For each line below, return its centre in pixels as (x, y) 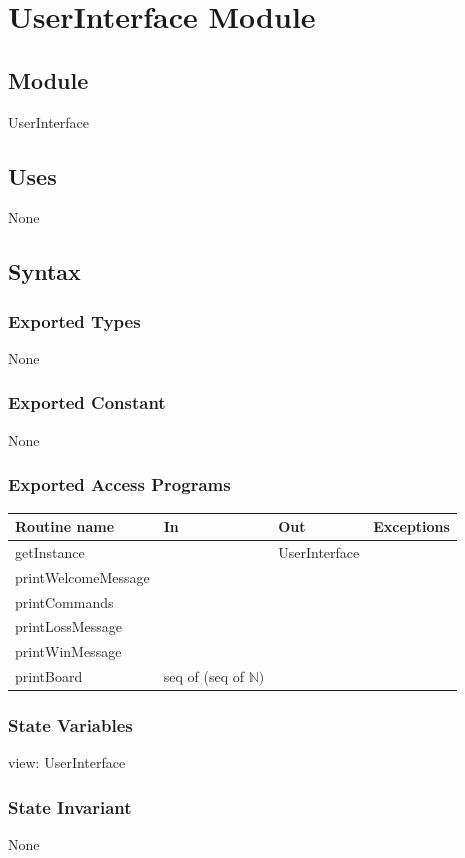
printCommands (64, 601)
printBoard (49, 676)
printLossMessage (69, 626)
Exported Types (74, 320)
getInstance (50, 551)
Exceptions (411, 526)
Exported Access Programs (119, 484)
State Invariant (70, 806)
